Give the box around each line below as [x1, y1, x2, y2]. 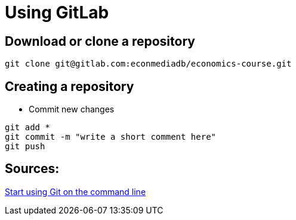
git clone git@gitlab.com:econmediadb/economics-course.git [5, 59, 292, 69]
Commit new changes [29, 104, 115, 115]
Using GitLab [5, 2, 109, 23]
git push [5, 142, 45, 152]
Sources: [5, 161, 60, 177]
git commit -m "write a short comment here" [5, 132, 217, 142]
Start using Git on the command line [5, 186, 146, 197]
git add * [5, 122, 50, 133]
